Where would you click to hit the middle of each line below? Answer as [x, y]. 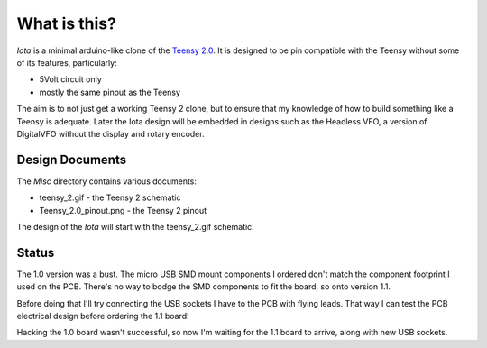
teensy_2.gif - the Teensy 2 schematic [110, 197]
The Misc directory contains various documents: [107, 181]
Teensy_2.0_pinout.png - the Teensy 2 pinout [123, 210]
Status [36, 252]
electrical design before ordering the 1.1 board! [103, 316]
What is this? [67, 23]
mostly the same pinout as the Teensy [110, 92]
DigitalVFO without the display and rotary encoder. [110, 133]
